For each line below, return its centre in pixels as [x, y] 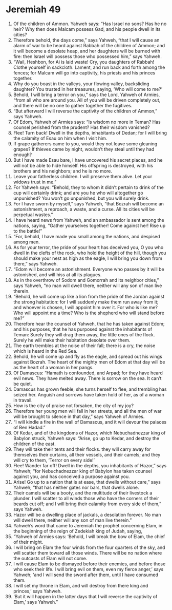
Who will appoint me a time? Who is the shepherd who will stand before [89, 313]
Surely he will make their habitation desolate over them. [72, 340]
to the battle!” [28, 231]
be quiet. [23, 384]
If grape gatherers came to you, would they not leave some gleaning [85, 144]
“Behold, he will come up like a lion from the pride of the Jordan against [89, 296]
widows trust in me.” [35, 182]
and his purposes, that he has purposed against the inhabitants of [83, 329]
